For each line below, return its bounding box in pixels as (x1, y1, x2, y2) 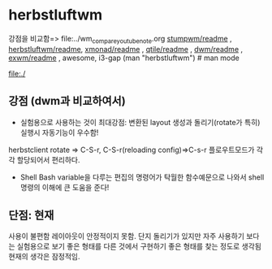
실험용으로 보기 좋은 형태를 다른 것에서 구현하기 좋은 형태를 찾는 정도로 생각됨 (16, 241, 262, 251)
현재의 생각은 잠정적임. (8, 252, 80, 262)
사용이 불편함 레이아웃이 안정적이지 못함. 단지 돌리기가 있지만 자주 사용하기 (8, 232, 245, 241)
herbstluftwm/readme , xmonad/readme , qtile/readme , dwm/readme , (8, 44, 244, 54)
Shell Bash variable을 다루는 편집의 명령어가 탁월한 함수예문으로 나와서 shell (19, 172, 265, 182)
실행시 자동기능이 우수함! (19, 128, 99, 137)
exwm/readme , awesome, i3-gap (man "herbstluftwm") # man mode (8, 53, 240, 63)
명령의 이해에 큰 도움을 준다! (19, 182, 110, 192)
